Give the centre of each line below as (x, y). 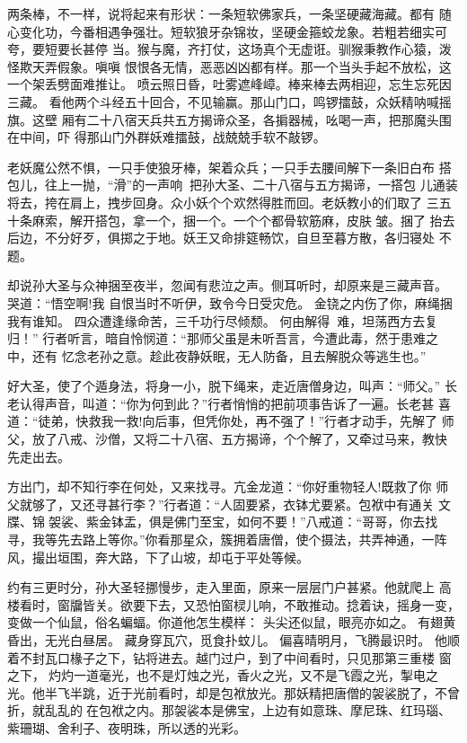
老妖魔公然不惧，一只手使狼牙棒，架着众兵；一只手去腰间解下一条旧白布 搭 (229, 167)
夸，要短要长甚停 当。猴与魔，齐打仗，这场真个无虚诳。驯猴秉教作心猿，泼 (229, 49)
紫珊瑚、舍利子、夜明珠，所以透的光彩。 (127, 727)
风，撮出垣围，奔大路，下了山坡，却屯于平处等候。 (158, 557)
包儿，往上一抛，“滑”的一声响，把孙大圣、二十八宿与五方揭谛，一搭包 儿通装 (233, 185)
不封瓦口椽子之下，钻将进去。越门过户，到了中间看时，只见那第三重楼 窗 (235, 657)
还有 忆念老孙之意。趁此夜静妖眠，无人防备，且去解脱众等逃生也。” (229, 355)
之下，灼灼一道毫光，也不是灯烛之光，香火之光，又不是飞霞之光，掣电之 (223, 675)
